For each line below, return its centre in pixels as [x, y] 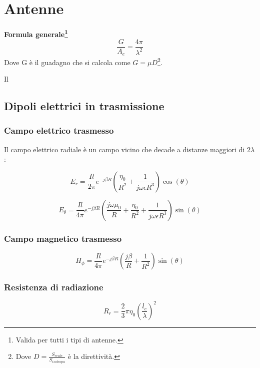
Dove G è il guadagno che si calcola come [67, 62]
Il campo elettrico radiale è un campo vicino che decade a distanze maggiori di [124, 149]
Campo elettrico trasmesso [59, 130]
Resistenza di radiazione [54, 287]
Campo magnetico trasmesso [63, 238]
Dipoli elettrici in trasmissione [84, 106]
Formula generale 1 [36, 33]
